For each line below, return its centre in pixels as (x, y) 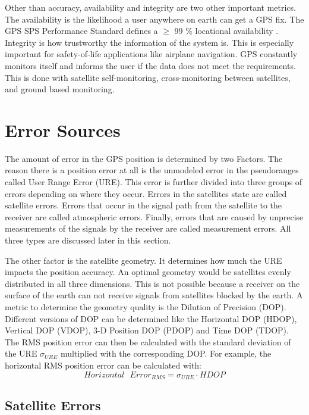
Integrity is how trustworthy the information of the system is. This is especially (149, 42)
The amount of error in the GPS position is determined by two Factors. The (144, 158)
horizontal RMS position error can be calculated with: (103, 365)
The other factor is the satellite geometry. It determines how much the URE (144, 260)
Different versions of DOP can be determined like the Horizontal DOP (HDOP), (151, 318)
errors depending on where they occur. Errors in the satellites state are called (146, 193)
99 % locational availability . (226, 31)
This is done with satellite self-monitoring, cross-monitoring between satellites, (148, 77)
